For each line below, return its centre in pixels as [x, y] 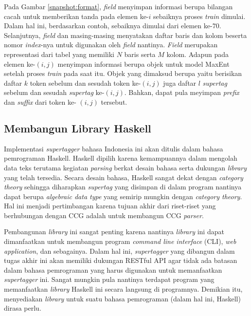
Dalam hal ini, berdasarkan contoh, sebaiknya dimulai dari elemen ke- [108, 26]
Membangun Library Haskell [78, 128]
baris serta [140, 54]
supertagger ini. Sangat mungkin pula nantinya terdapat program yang [109, 279]
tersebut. [114, 102]
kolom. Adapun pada [198, 54]
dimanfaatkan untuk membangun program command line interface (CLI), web [120, 241]
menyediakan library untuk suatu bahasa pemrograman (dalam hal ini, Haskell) [122, 298]
